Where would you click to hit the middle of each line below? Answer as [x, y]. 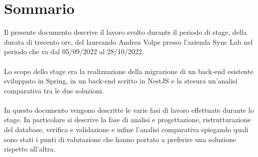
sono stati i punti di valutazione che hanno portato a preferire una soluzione [120, 139]
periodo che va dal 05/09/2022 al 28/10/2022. [74, 51]
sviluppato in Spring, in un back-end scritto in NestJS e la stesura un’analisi [121, 81]
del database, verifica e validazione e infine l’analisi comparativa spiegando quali [126, 129]
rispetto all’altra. [30, 149]
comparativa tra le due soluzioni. [54, 90]
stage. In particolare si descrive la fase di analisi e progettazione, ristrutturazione [128, 119]
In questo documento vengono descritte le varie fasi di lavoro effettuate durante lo [129, 110]
